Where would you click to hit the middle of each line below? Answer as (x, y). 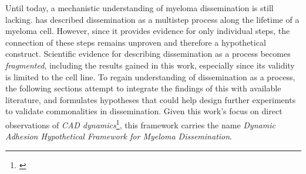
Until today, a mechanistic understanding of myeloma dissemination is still (139, 8)
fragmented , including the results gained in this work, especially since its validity (150, 65)
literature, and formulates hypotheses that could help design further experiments (151, 99)
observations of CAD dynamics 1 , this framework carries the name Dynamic (140, 124)
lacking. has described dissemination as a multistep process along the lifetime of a (152, 19)
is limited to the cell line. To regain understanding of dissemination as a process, (150, 76)
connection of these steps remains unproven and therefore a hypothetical (136, 42)
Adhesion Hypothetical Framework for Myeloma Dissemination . (119, 136)
